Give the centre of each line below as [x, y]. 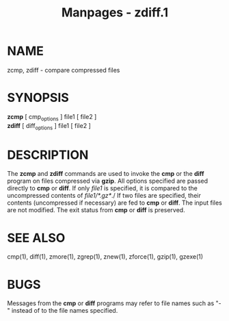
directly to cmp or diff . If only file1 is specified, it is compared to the [103, 188]
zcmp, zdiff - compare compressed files [64, 70]
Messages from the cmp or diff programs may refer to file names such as [111, 303]
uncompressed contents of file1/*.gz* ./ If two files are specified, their [104, 196]
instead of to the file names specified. [65, 311]
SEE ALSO [36, 238]
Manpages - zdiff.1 [115, 13]
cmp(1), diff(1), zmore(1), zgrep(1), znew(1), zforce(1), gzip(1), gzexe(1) [105, 257]
